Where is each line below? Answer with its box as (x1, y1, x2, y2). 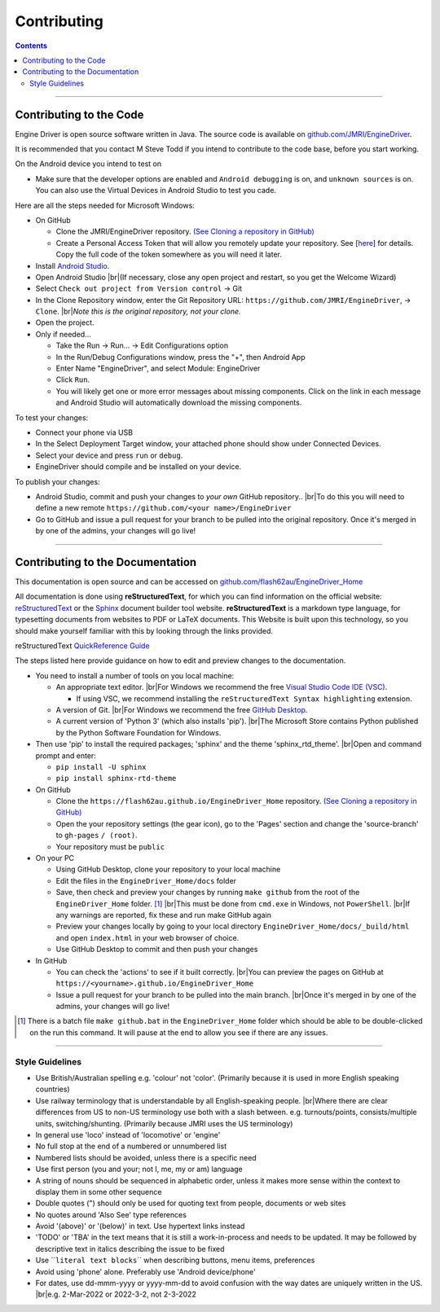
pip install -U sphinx (55, 762, 147, 771)
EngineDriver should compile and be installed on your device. (35, 462, 242, 472)
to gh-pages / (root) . (55, 831, 138, 840)
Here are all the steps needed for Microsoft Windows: (15, 200, 195, 210)
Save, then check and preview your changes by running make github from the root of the (55, 888, 360, 897)
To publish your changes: (15, 476, 101, 486)
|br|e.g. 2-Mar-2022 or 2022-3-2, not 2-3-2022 (35, 1289, 197, 1299)
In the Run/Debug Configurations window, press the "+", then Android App (55, 352, 306, 362)
